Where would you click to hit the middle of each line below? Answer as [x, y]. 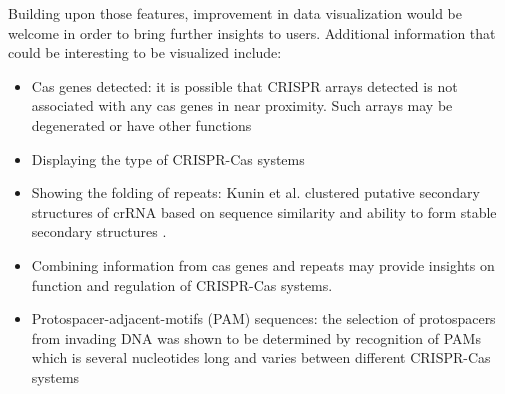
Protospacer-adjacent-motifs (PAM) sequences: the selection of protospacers [263, 318]
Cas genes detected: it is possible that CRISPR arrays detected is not [244, 85]
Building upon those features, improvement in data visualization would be [235, 13]
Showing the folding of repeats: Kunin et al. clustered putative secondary [255, 192]
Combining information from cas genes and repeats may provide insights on [263, 264]
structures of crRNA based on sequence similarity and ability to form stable [264, 211]
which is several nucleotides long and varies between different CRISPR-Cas [261, 357]
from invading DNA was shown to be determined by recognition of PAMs [256, 337]
